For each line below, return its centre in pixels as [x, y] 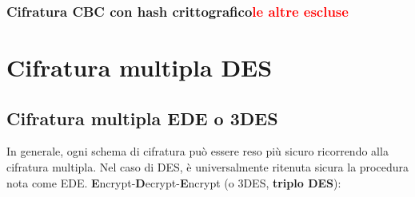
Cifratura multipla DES [140, 67]
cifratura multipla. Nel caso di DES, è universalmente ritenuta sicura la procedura [207, 167]
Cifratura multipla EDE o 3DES [142, 118]
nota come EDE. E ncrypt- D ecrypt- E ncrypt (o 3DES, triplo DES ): [174, 182]
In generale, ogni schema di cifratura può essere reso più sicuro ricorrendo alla [198, 151]
